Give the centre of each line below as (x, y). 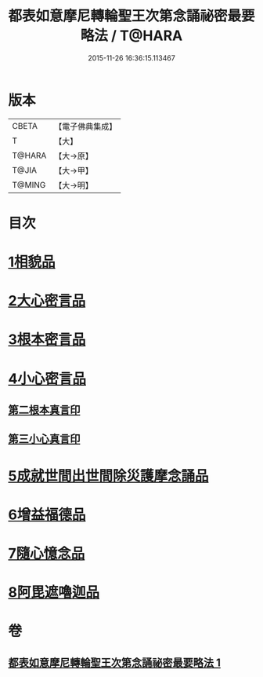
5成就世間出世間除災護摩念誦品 (108, 476)
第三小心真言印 (44, 439)
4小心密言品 (47, 379)
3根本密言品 (47, 340)
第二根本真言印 (44, 410)
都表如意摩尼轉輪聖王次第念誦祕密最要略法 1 (115, 662)
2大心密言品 (47, 301)
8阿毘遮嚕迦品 (54, 593)
